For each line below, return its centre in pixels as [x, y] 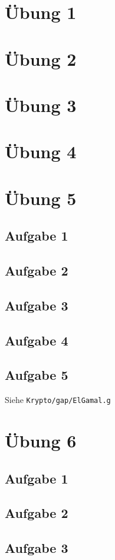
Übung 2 [41, 58]
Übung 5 [41, 198]
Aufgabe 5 [37, 375]
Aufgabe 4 [37, 340]
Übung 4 [41, 151]
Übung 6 [41, 441]
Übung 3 [41, 105]
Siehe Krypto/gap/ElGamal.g [58, 400]
